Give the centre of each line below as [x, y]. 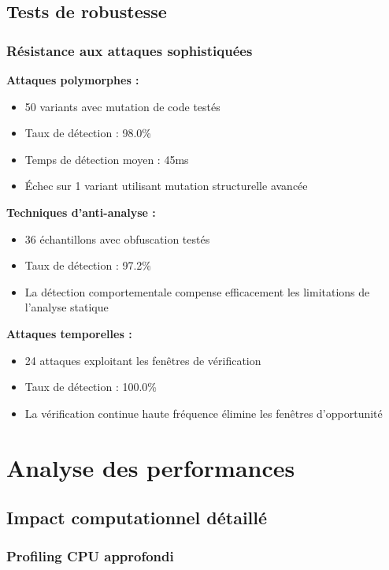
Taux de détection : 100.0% [91, 387]
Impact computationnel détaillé [137, 518]
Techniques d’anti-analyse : [81, 212]
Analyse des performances [151, 467]
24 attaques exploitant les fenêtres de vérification [143, 360]
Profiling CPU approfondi [90, 556]
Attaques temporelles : [69, 333]
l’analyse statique [67, 307]
